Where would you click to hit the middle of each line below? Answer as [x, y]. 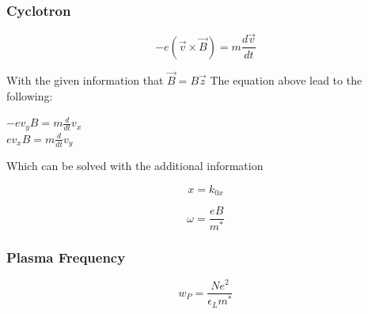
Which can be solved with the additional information [135, 166]
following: [30, 95]
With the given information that [85, 80]
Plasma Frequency [66, 257]
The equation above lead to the [286, 80]
